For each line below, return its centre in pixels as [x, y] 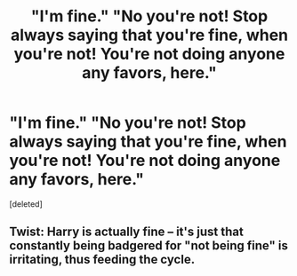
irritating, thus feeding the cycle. [102, 260]
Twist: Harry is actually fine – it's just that [127, 232]
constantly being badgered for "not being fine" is [149, 246]
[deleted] [26, 204]
